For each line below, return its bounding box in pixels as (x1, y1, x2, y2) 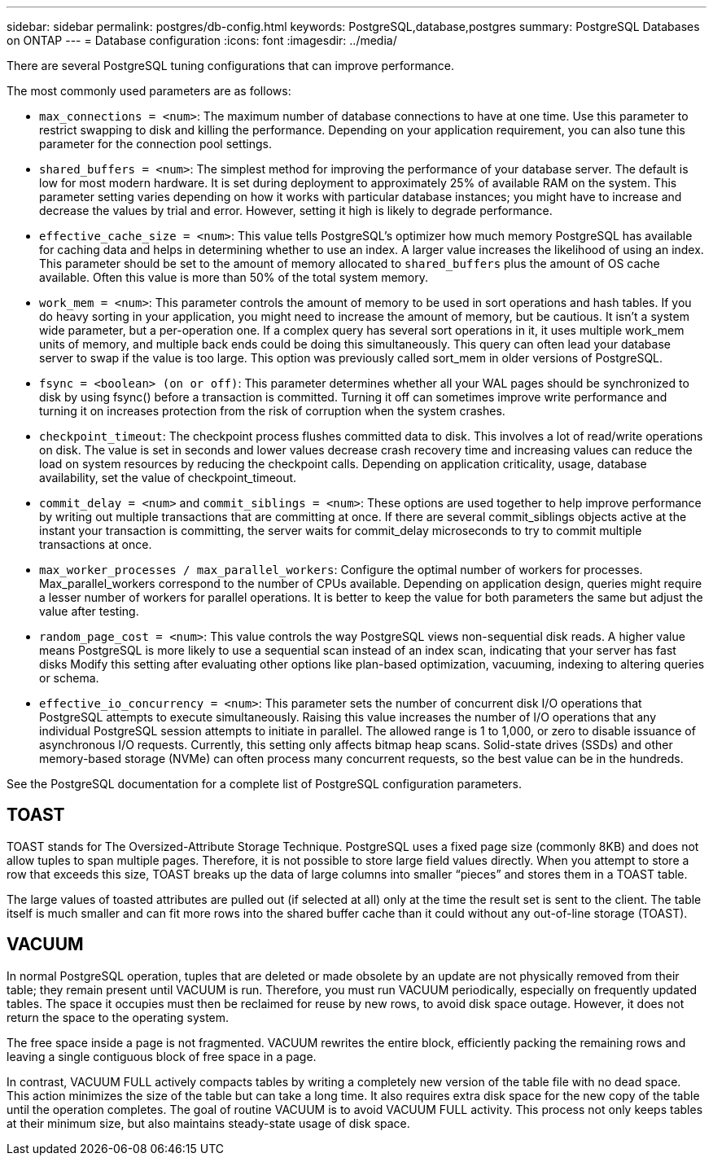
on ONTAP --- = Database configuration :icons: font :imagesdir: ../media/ (7, 33, 397, 47)
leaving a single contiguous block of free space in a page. (7, 1049, 317, 1063)
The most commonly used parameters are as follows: (7, 84, 291, 98)
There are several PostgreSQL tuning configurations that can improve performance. (7, 59, 455, 72)
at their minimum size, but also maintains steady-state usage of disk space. (7, 1116, 410, 1130)
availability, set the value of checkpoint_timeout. (39, 471, 297, 485)
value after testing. (39, 604, 139, 618)
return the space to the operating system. (7, 1010, 230, 1024)
